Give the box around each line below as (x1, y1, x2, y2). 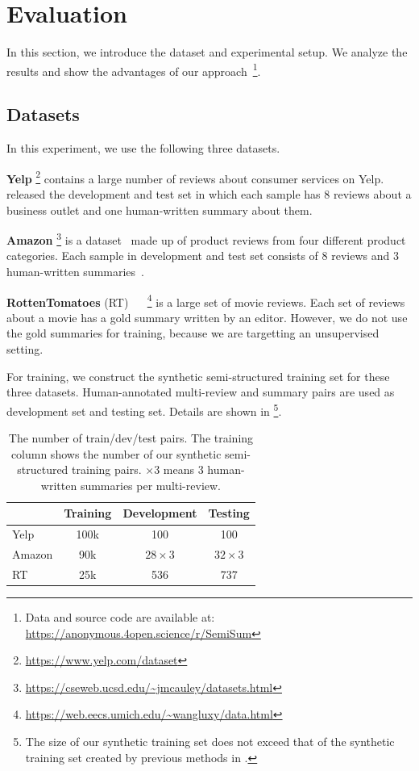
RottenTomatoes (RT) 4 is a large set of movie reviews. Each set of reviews (6, 291, 405, 310)
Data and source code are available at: (25, 609, 215, 626)
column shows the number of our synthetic (10, 445, 222, 462)
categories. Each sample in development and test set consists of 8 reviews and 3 (6, 247, 399, 264)
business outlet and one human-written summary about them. (6, 201, 313, 218)
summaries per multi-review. (80, 476, 221, 493)
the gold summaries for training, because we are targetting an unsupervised (6, 325, 380, 342)
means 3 (163, 461, 204, 478)
